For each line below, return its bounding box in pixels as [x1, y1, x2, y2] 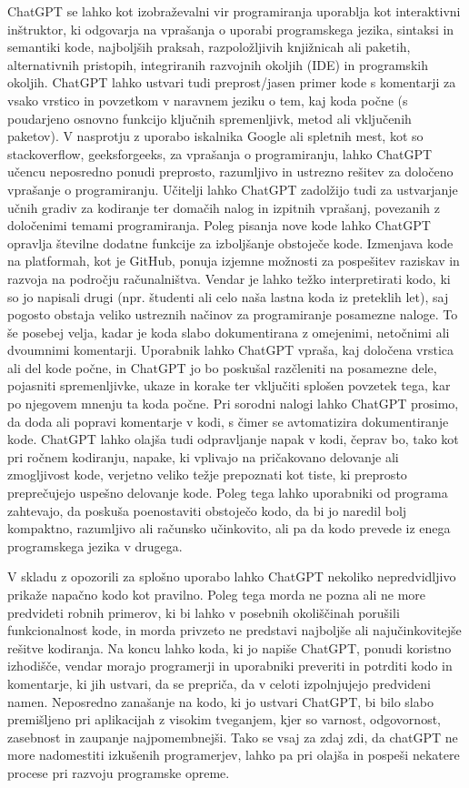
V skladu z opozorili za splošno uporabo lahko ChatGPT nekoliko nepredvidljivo [7, 567, 456, 586]
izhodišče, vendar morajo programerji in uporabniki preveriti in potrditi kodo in [7, 656, 453, 675]
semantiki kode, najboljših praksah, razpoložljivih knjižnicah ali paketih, [7, 37, 411, 56]
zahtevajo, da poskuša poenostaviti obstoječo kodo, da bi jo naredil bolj [7, 500, 407, 520]
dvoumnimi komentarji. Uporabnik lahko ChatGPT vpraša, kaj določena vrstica [7, 340, 454, 359]
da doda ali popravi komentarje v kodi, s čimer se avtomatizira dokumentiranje [7, 411, 449, 430]
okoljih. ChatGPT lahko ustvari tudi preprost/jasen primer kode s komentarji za [7, 73, 456, 92]
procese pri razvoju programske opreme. [7, 763, 230, 782]
